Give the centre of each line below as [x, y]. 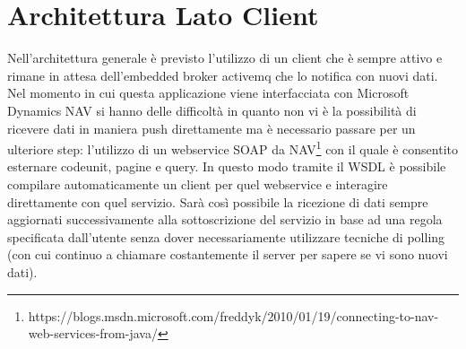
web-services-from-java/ [93, 333]
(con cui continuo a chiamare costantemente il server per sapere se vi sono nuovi [228, 254]
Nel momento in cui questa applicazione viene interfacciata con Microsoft [208, 93]
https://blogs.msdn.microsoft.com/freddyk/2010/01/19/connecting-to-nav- [233, 315]
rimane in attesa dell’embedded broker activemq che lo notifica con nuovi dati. [223, 75]
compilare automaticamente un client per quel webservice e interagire [198, 183]
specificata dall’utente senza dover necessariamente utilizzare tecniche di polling [226, 236]
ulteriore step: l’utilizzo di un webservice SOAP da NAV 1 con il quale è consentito [233, 148]
